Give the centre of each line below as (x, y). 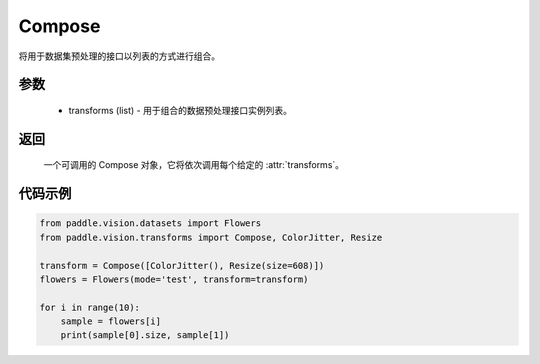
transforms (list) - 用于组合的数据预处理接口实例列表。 (180, 110)
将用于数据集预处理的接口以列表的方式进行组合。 (119, 56)
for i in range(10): (89, 307)
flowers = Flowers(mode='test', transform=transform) (174, 279)
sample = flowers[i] (111, 321)
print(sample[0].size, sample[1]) (145, 335)
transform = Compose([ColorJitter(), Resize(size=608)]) (182, 265)
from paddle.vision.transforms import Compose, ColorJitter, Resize (211, 237)
